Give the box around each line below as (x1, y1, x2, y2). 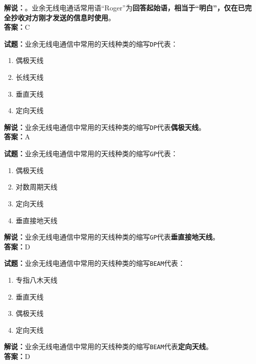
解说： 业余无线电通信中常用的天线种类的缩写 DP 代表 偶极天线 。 (4, 121, 206, 132)
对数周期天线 (15, 182, 58, 192)
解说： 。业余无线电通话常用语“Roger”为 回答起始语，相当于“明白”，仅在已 (4, 2, 245, 12)
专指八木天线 (15, 275, 58, 285)
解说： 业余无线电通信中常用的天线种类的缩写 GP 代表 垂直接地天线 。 (4, 232, 220, 242)
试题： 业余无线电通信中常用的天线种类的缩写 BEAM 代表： (4, 258, 185, 268)
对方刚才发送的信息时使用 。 (24, 12, 115, 22)
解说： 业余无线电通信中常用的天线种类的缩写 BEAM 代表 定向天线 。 (4, 341, 213, 352)
